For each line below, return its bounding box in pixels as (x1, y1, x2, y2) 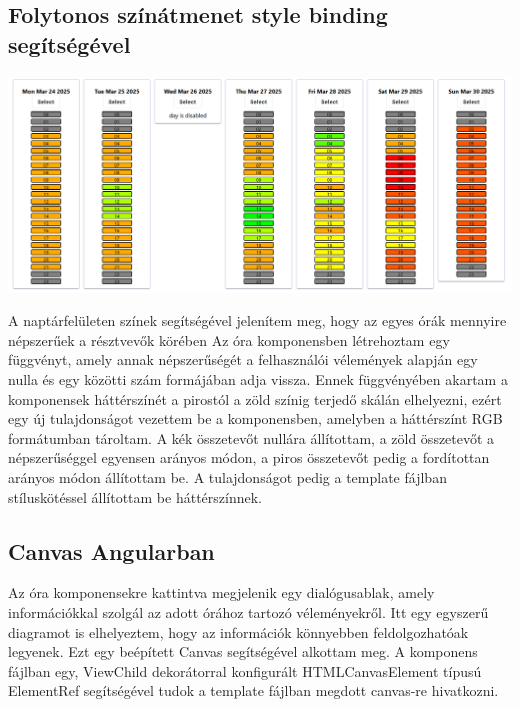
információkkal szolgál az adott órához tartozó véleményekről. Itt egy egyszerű (8, 601, 489, 622)
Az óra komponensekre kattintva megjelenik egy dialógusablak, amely (8, 582, 435, 603)
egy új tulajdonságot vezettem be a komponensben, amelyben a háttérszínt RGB (8, 408, 503, 429)
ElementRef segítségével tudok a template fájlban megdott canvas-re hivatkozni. (8, 680, 499, 701)
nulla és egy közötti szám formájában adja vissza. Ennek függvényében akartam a (8, 369, 508, 390)
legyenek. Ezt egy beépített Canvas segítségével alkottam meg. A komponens (8, 641, 478, 662)
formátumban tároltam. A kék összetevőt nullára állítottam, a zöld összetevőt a (8, 427, 495, 448)
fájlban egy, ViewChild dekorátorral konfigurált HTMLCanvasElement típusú (8, 660, 482, 681)
